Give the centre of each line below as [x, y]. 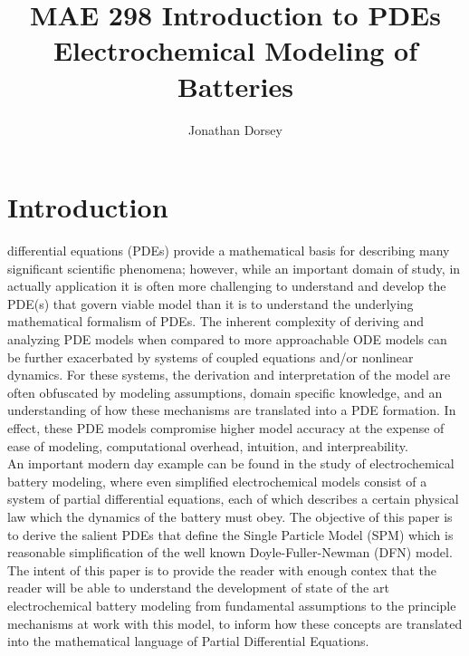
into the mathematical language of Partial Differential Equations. [188, 641]
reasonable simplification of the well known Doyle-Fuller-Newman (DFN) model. [230, 552]
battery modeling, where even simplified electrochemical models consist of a [217, 481]
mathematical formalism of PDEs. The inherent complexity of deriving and [216, 321]
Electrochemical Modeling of [235, 50]
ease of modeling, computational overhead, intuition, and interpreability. [208, 445]
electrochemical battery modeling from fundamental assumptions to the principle [232, 605]
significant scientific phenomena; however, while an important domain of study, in [234, 268]
